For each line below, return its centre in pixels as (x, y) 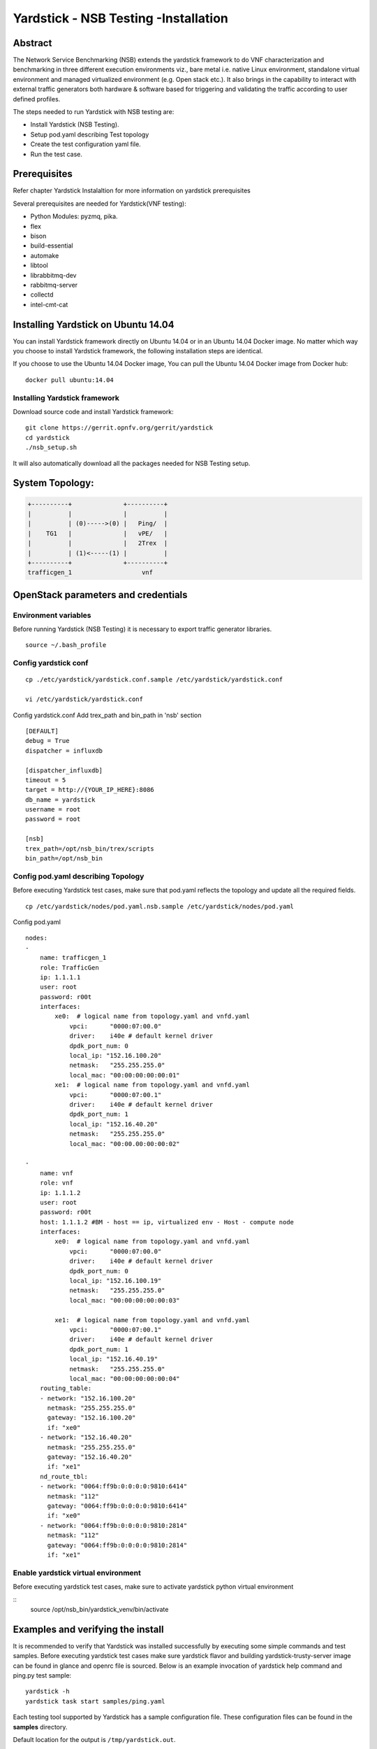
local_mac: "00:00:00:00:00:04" (125, 1379)
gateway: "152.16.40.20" (90, 1457)
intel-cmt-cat (49, 304)
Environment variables (52, 615)
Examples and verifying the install (88, 1629)
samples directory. (40, 1727)
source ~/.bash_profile (66, 645)
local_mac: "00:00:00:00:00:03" (125, 1300)
